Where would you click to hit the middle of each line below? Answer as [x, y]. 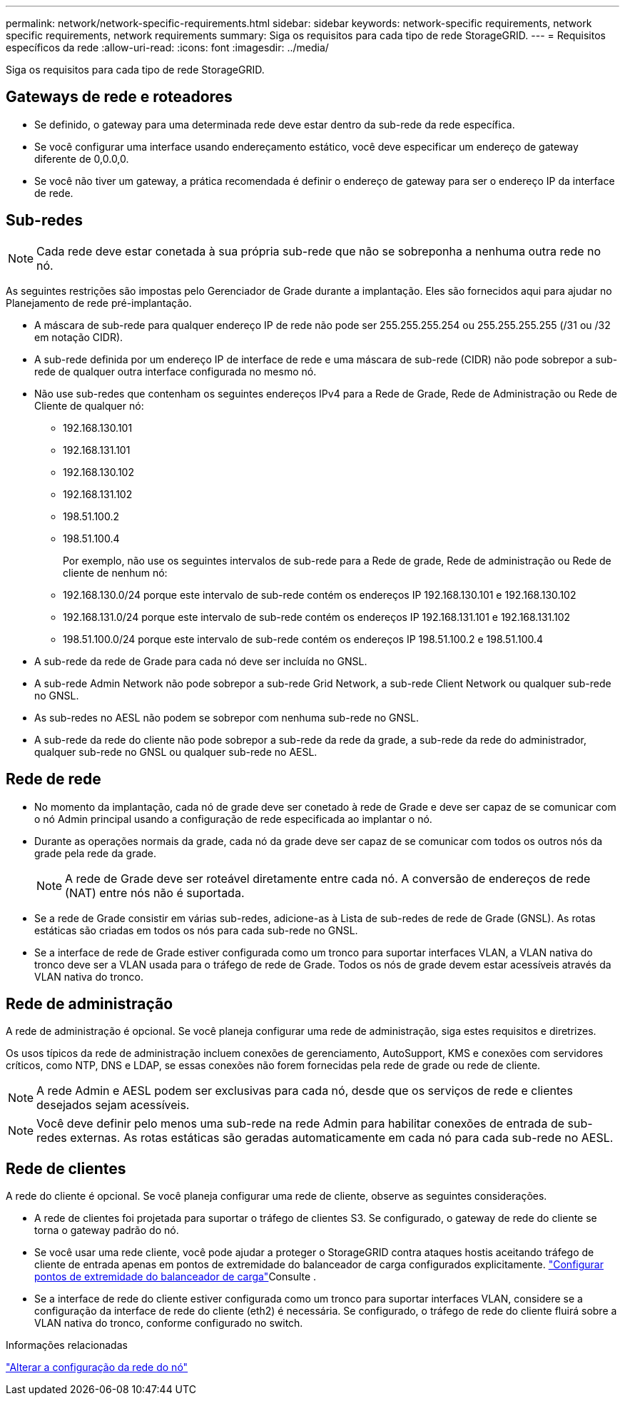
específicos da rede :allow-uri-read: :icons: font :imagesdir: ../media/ [167, 47]
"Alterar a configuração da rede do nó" [97, 1367]
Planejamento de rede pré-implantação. [99, 303]
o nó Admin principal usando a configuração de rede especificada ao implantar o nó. [233, 819]
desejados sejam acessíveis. [113, 1105]
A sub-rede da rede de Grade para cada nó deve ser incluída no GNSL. [201, 661]
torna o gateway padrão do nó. [107, 1230]
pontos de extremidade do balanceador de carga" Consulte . [176, 1277]
